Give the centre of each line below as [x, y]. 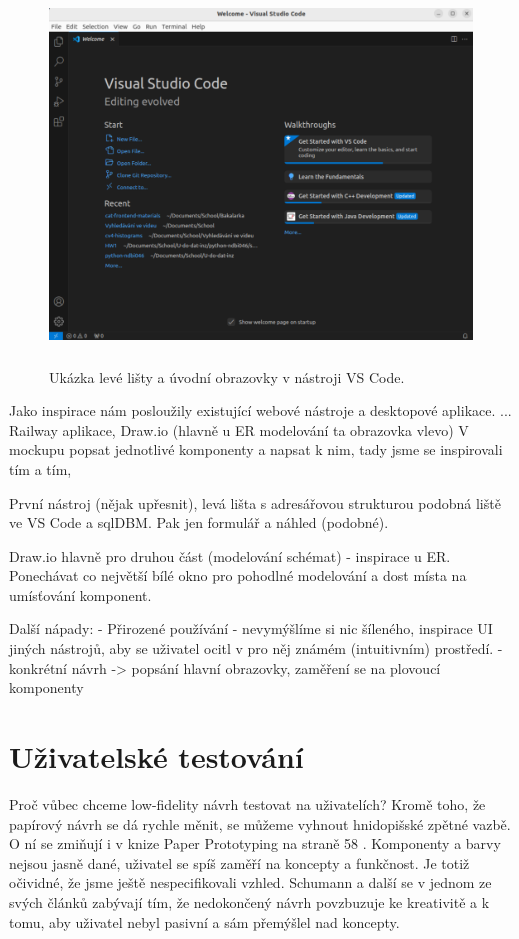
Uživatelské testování [156, 756]
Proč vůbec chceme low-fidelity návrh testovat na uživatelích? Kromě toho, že [247, 803]
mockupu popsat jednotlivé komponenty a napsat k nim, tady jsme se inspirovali [256, 449]
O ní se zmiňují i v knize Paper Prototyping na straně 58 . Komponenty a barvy [255, 843]
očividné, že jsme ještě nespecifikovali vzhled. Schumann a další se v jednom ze [250, 882]
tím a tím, [40, 468]
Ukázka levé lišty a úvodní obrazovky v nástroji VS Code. [227, 376]
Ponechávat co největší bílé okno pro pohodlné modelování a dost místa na [238, 575]
